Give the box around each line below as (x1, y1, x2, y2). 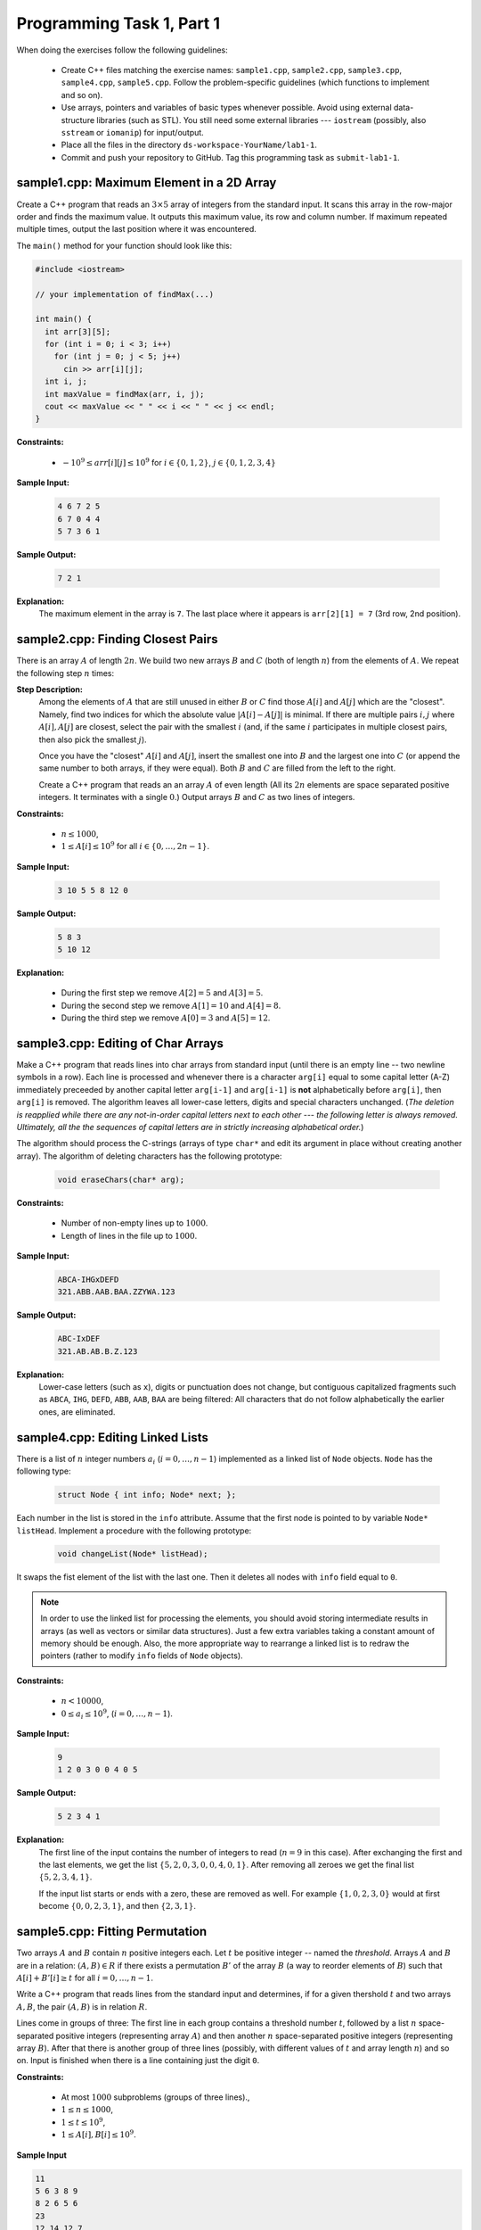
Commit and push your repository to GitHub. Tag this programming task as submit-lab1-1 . (61, 152, 400, 162)
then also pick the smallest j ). (38, 734, 147, 745)
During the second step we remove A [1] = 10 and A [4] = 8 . (61, 1000, 281, 1011)
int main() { (35, 314, 93, 325)
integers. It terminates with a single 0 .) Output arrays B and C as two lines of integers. (38, 792, 355, 803)
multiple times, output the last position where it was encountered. (16, 224, 257, 235)
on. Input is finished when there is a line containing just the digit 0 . (16, 2055, 260, 2066)
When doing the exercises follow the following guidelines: (16, 45, 228, 55)
